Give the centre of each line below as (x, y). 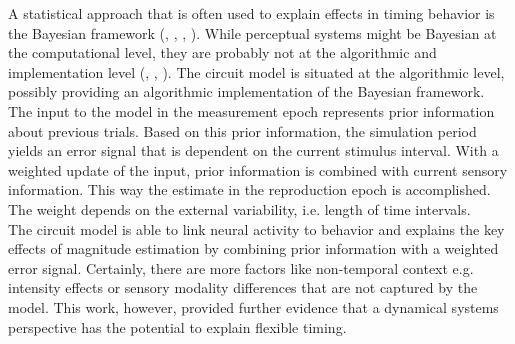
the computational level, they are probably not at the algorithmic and (222, 52)
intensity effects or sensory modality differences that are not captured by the (243, 287)
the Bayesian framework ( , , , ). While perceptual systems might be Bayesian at (252, 32)
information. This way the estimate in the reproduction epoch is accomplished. (249, 189)
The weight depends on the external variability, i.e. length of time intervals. (239, 208)
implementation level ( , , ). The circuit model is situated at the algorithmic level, (256, 71)
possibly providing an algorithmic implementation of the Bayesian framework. (246, 91)
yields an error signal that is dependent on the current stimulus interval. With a (253, 150)
